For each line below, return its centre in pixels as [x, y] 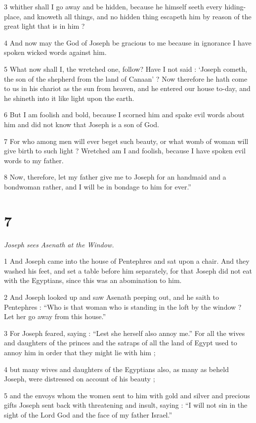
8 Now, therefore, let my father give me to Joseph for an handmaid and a [115, 177]
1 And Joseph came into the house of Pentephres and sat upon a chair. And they [127, 261]
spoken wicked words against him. [55, 52]
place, [13, 16]
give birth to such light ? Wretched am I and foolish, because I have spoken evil [125, 151]
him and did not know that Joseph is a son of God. [82, 124]
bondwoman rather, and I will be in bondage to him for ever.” [98, 186]
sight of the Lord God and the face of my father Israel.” [88, 414]
